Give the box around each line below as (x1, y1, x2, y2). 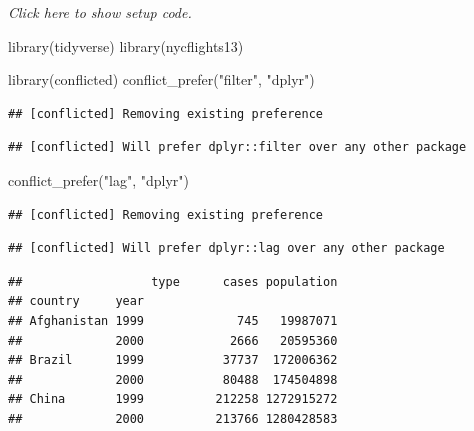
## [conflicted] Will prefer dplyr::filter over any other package (8, 140, 467, 155)
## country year (8, 294, 145, 309)
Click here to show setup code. (8, 2, 192, 22)
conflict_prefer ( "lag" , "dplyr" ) (8, 169, 189, 190)
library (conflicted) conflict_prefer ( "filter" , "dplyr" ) (8, 69, 315, 90)
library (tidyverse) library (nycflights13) (8, 35, 244, 56)
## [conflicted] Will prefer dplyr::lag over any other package (8, 241, 445, 256)
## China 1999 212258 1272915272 (8, 392, 338, 407)
